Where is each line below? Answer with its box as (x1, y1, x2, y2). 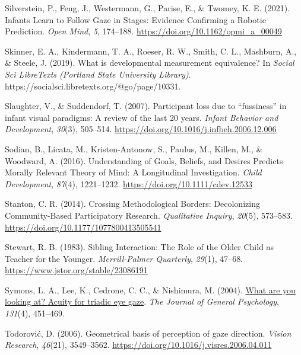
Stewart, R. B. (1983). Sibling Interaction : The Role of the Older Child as (5, 241, 274, 253)
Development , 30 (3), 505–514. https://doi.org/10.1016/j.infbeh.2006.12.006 (5, 123, 277, 135)
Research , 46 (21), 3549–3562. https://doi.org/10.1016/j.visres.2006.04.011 (5, 338, 272, 351)
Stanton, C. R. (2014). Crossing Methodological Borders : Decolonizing (5, 197, 260, 210)
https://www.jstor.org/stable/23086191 (5, 264, 148, 276)
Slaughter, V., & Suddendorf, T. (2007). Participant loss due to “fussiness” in (5, 100, 287, 112)
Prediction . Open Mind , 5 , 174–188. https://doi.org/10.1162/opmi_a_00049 (5, 25, 282, 37)
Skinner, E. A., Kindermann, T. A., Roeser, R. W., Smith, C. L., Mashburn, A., (5, 44, 297, 57)
